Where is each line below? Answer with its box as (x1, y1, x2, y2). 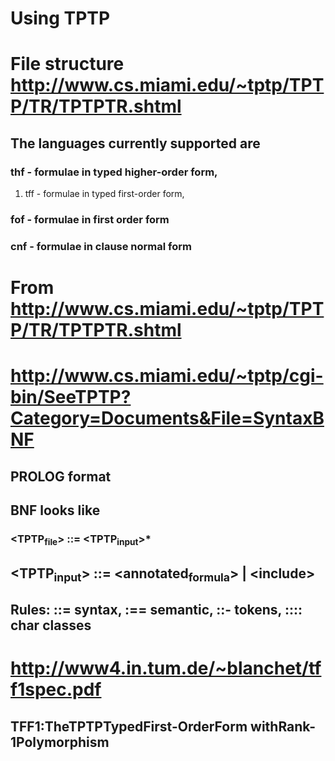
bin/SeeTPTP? (10, 386, 132, 409)
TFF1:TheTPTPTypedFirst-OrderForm (10, 718, 248, 735)
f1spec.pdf (10, 678, 102, 701)
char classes (10, 617, 92, 634)
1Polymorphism (10, 733, 110, 751)
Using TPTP (10, 7, 111, 30)
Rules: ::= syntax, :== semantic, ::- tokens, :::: (10, 602, 303, 619)
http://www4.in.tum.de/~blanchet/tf (10, 657, 322, 680)
